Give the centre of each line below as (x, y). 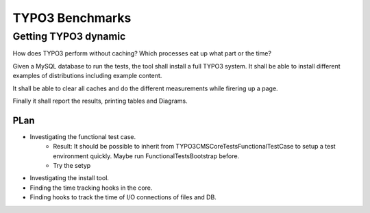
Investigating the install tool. (70, 178)
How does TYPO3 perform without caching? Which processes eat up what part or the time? (142, 53)
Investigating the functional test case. (83, 136)
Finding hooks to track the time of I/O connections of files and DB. (123, 197)
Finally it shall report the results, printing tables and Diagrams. (100, 101)
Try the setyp (72, 166)
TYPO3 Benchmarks (72, 18)
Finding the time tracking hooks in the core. (91, 188)
